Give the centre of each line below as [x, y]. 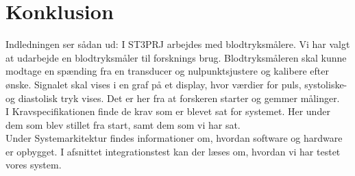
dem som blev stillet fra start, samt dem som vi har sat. [123, 124]
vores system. [34, 165]
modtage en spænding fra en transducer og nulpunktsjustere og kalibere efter [167, 71]
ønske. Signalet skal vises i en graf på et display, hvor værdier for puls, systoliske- [176, 84]
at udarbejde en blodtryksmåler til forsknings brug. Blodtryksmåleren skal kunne [176, 57]
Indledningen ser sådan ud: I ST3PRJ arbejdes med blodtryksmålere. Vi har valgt [178, 44]
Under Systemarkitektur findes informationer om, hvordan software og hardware [174, 138]
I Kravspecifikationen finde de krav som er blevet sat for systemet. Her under [168, 111]
